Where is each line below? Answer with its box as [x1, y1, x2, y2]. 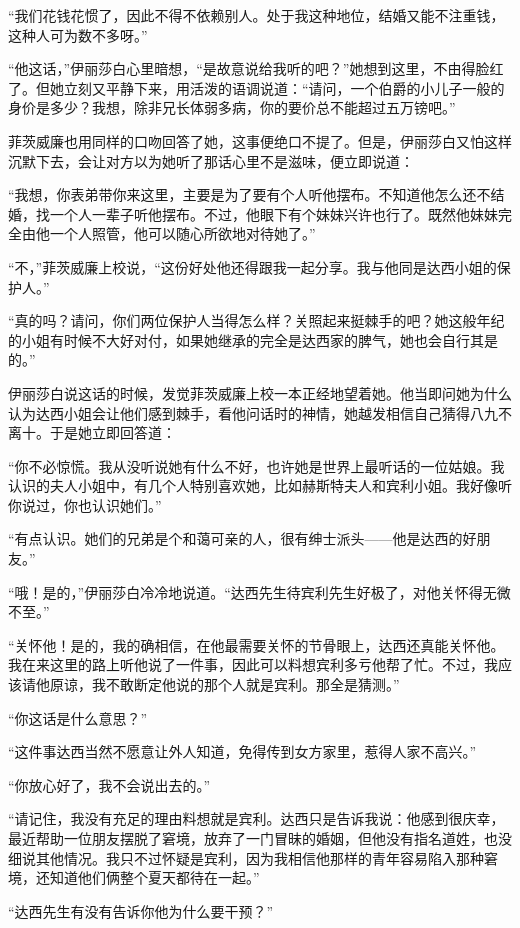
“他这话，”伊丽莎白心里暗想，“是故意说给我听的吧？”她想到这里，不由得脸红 [8, 58, 504, 79]
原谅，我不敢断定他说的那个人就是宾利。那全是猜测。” [49, 674, 400, 695]
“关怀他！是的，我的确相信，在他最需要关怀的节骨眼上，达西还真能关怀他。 [8, 634, 505, 655]
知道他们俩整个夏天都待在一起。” [49, 867, 260, 888]
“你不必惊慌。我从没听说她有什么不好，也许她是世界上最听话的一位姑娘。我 [8, 455, 505, 476]
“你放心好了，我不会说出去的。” [8, 774, 211, 795]
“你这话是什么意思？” [8, 707, 148, 728]
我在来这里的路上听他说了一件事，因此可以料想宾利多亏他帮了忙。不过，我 [8, 654, 498, 675]
